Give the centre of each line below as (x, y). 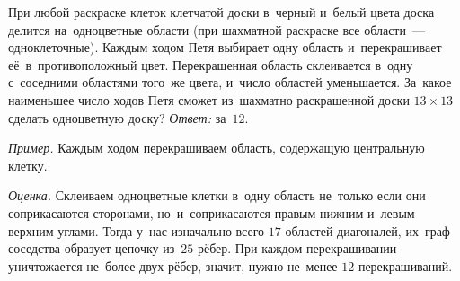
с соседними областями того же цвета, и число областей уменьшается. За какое (230, 82)
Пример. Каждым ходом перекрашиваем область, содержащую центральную (217, 148)
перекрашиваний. (405, 265)
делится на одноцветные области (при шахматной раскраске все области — (217, 29)
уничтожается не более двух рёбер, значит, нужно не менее (173, 265)
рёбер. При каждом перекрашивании (297, 248)
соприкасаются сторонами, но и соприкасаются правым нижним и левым (212, 212)
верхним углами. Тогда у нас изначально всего (137, 230)
